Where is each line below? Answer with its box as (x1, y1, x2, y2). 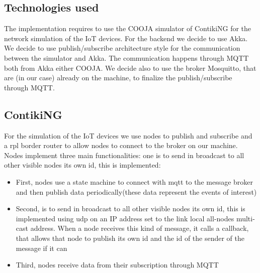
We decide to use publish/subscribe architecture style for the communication (4, 43, 240, 53)
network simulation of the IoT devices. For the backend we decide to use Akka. (4, 33, 248, 43)
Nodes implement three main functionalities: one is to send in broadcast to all (4, 150, 244, 160)
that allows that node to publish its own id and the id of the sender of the (16, 232, 244, 243)
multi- (236, 213, 255, 223)
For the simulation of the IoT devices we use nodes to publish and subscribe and (4, 130, 252, 141)
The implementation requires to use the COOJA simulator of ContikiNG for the (4, 23, 251, 34)
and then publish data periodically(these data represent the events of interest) (16, 186, 257, 197)
